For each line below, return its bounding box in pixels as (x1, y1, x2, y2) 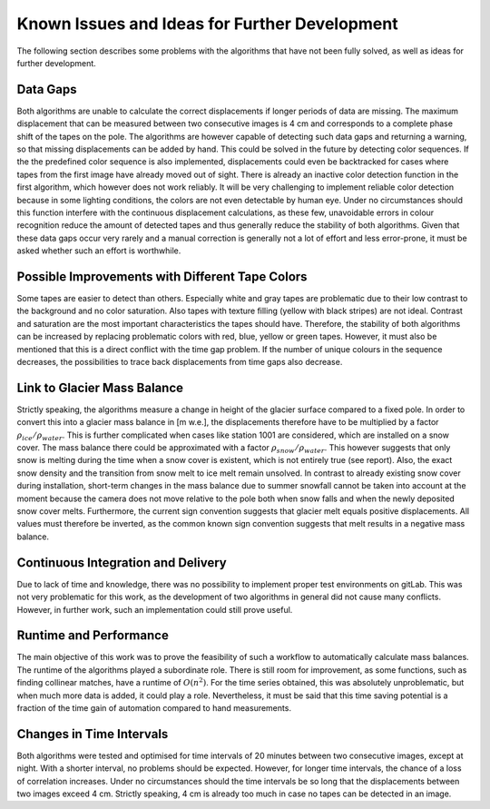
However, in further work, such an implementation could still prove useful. (16, 604, 293, 615)
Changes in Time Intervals (16, 726, 169, 742)
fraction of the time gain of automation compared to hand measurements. (16, 702, 292, 713)
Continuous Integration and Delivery (16, 555, 227, 570)
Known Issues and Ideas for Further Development (16, 14, 398, 34)
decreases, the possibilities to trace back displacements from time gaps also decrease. (16, 357, 343, 367)
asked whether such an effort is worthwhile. (16, 245, 181, 256)
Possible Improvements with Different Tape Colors (16, 269, 308, 284)
